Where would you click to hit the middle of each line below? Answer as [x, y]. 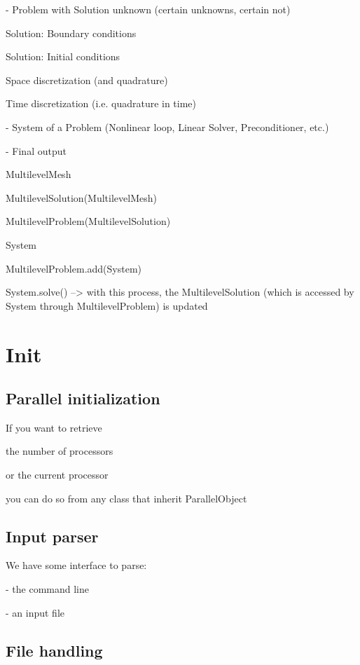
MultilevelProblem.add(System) [74, 268]
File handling [54, 650]
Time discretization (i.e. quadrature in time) [101, 103]
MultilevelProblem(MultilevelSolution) [88, 221]
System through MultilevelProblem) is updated [107, 305]
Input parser [52, 536]
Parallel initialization [83, 398]
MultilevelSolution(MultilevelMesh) [81, 197]
